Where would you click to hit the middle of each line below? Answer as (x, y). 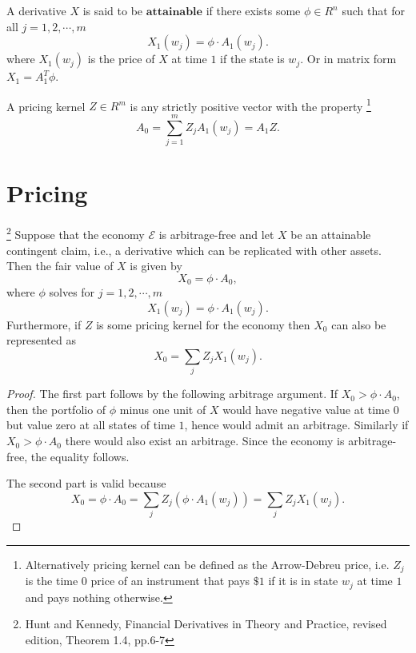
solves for (72, 292)
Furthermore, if (44, 324)
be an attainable (331, 234)
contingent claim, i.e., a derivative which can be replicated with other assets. (194, 250)
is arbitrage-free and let (216, 234)
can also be (359, 324)
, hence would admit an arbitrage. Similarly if (296, 425)
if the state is (252, 59)
